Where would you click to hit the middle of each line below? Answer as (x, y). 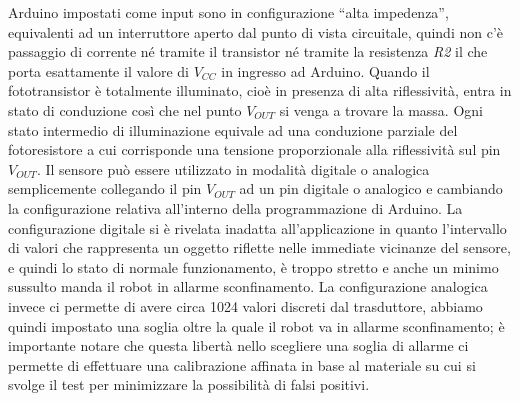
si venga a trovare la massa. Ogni (381, 109)
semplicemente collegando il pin (105, 188)
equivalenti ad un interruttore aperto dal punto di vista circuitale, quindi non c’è (256, 31)
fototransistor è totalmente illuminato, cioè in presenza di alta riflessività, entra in (260, 90)
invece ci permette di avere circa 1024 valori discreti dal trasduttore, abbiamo (245, 305)
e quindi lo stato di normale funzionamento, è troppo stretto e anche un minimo (253, 266)
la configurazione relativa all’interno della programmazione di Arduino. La (235, 207)
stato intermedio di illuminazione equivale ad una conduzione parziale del (233, 129)
